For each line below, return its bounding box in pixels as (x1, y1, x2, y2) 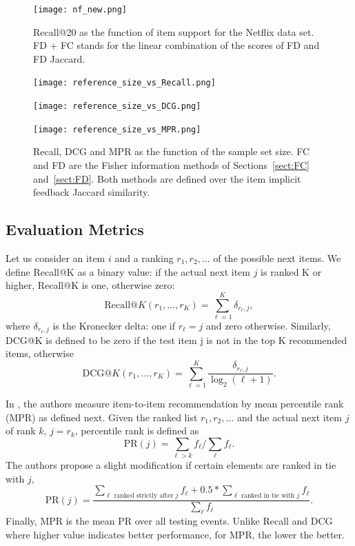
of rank (6, 423, 36, 438)
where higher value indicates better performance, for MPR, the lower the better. (6, 527, 345, 541)
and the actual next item (236, 410, 342, 424)
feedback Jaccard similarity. (33, 185, 150, 199)
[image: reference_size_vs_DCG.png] (33, 101, 201, 112)
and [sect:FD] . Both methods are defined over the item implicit (33, 171, 301, 185)
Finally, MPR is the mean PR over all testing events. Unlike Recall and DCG (6, 513, 333, 527)
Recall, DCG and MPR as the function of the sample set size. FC (33, 144, 310, 159)
